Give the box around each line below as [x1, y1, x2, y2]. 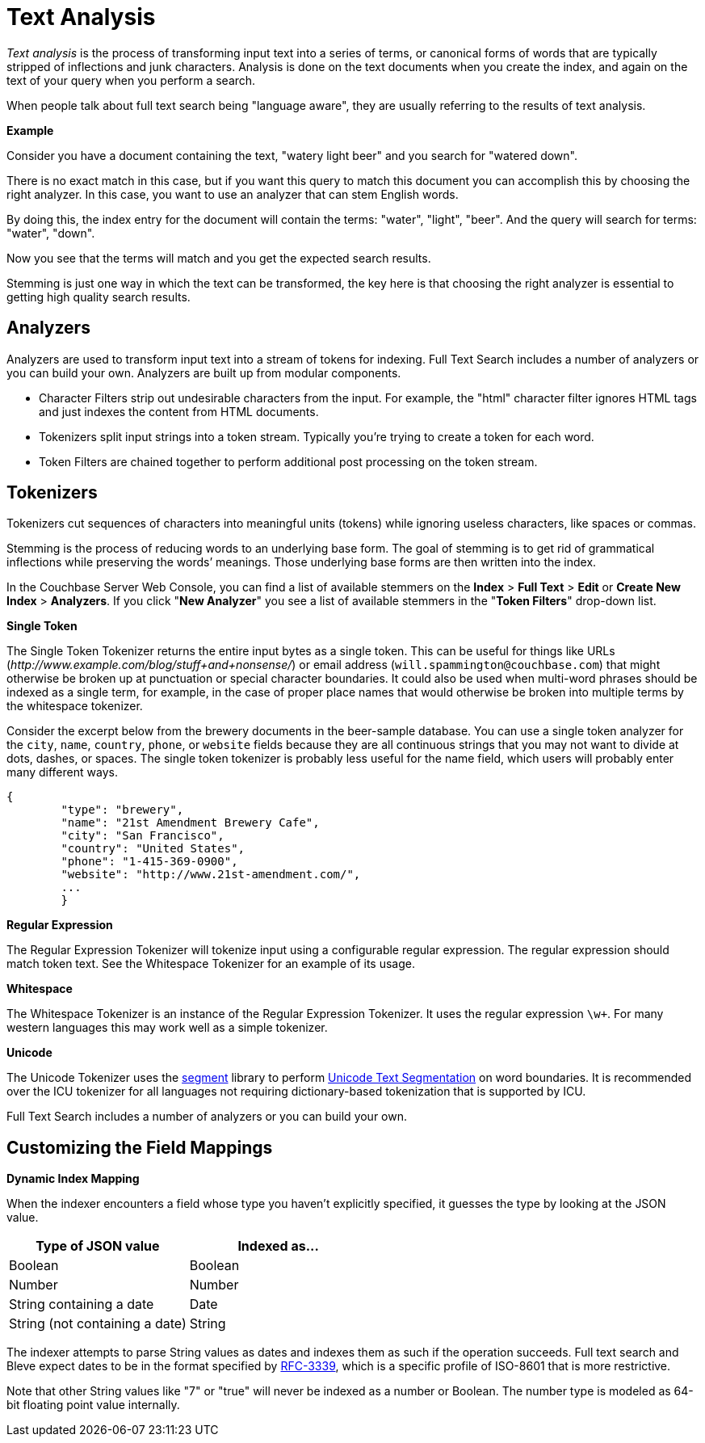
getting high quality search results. [6, 289, 191, 304]
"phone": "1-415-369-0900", [61, 855, 238, 869]
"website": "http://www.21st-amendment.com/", [61, 868, 361, 881]
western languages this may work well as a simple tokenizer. [6, 1020, 328, 1035]
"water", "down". [6, 225, 95, 240]
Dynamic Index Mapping [6, 1172, 140, 1186]
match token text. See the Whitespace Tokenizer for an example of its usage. [6, 957, 415, 971]
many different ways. [6, 765, 118, 780]
